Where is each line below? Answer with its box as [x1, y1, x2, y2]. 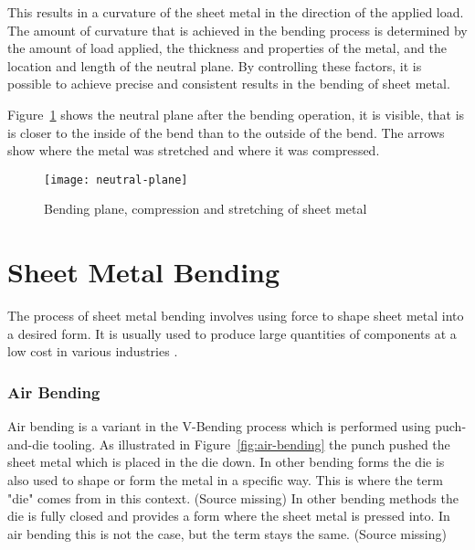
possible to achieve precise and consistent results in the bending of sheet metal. [7, 74, 450, 93]
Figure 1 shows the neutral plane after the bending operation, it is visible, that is [7, 104, 465, 123]
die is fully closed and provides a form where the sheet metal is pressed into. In [7, 506, 450, 525]
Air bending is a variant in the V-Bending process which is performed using [7, 417, 431, 436]
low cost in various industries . [7, 342, 178, 361]
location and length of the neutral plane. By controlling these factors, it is [7, 56, 422, 75]
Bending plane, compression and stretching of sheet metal [44, 199, 367, 218]
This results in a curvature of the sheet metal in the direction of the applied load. [7, 3, 464, 21]
